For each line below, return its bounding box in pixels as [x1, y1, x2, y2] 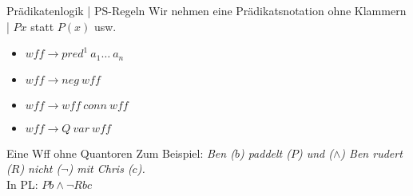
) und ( [297, 144, 333, 161]
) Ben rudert [340, 144, 403, 161]
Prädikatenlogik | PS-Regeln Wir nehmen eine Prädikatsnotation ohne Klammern [6, 2, 407, 18]
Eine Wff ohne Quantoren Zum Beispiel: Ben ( [6, 144, 235, 161]
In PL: [6, 175, 38, 192]
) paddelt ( [239, 144, 291, 161]
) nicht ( [19, 160, 62, 177]
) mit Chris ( [68, 160, 133, 177]
